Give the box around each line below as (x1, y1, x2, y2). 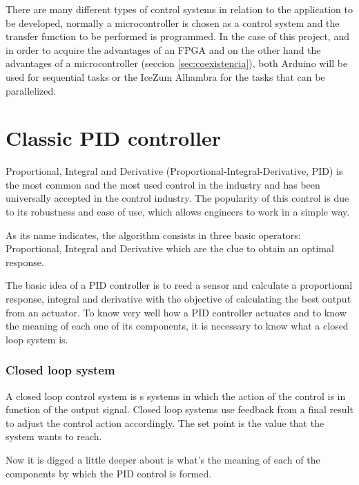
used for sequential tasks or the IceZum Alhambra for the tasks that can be (6, 69, 325, 84)
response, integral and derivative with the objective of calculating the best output (6, 292, 351, 306)
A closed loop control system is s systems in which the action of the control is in (6, 388, 346, 403)
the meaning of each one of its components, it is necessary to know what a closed (6, 318, 349, 333)
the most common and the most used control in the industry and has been (6, 177, 320, 191)
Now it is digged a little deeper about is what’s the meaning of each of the (6, 453, 320, 466)
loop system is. (6, 332, 68, 346)
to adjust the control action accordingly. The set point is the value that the (6, 415, 324, 430)
